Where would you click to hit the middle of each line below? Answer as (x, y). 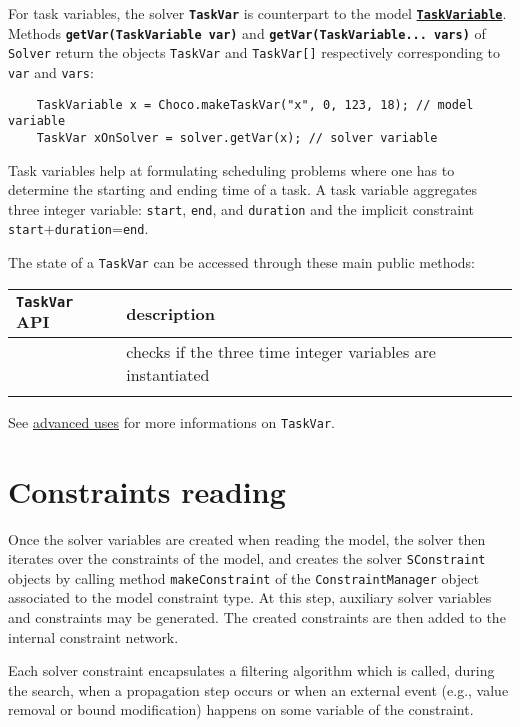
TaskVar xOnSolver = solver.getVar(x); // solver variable (237, 137)
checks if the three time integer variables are (281, 351)
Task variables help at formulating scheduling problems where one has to (231, 169)
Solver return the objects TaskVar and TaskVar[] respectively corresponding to (254, 52)
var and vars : (51, 71)
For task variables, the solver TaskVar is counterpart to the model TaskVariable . (257, 13)
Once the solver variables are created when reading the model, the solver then (247, 538)
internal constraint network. (93, 636)
